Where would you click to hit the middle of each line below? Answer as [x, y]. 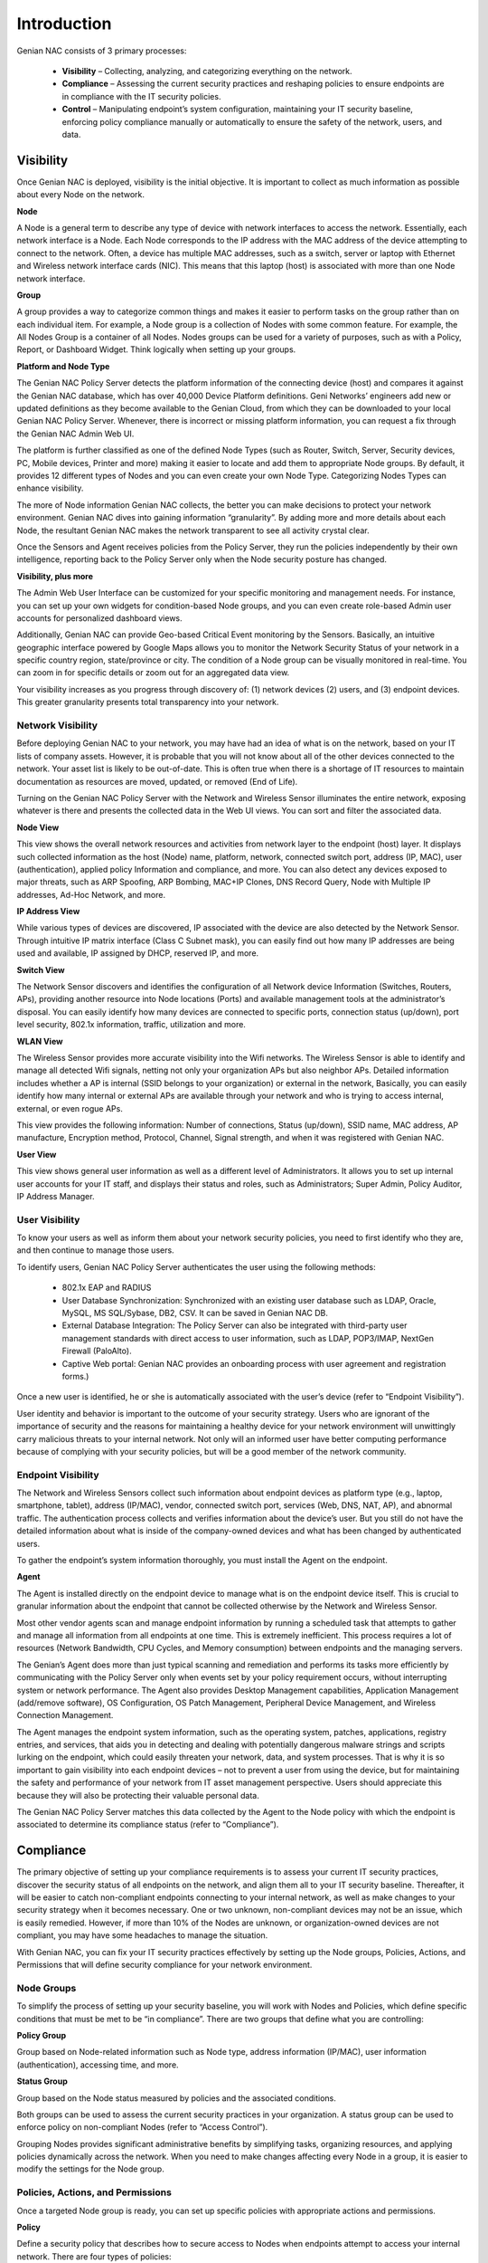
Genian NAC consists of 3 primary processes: [102, 51]
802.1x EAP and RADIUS [107, 1288]
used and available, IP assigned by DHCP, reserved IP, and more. [138, 953]
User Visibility [48, 1219]
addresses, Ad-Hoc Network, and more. [91, 894]
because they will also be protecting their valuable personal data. [138, 1795]
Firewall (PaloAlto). [97, 1351]
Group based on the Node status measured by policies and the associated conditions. [176, 2098]
